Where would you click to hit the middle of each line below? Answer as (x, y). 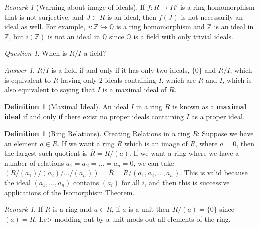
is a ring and (72, 209)
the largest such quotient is (46, 153)
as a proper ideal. (218, 116)
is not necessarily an (212, 16)
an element (21, 143)
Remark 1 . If (23, 209)
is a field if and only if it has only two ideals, (120, 70)
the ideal (17, 182)
